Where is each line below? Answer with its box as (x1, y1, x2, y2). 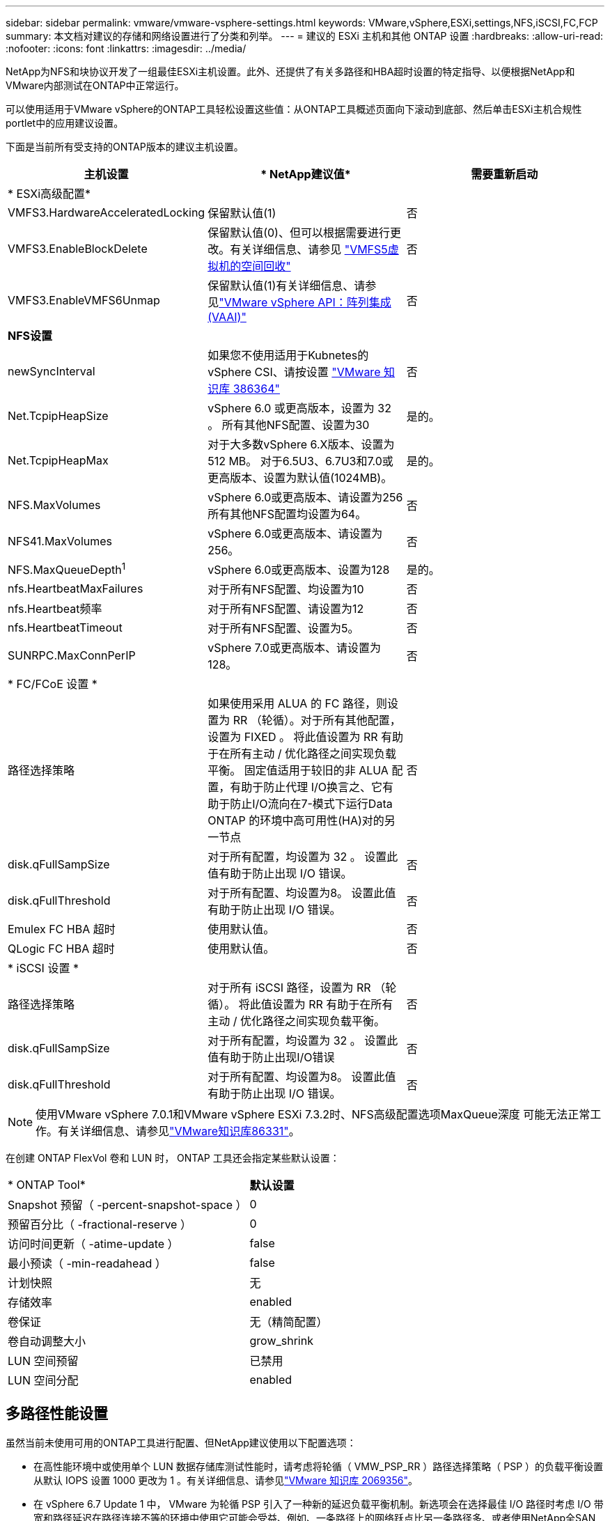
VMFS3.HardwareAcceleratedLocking (8, 205, 205, 219)
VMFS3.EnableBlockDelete (8, 242, 148, 256)
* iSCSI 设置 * (8, 961, 79, 975)
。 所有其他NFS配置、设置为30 (208, 418, 370, 432)
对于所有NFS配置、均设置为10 (208, 582, 364, 596)
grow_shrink (249, 1334, 313, 1348)
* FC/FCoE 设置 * (8, 677, 97, 691)
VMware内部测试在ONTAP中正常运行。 (6, 79, 185, 91)
